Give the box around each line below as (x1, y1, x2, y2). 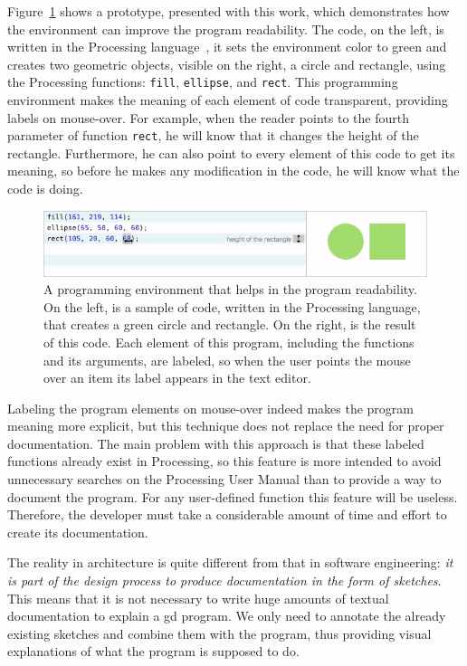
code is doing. (7, 179, 83, 198)
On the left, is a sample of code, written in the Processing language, (43, 297, 421, 316)
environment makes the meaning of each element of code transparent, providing (7, 90, 448, 109)
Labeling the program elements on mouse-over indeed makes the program (7, 398, 414, 417)
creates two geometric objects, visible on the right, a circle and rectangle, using (7, 54, 446, 73)
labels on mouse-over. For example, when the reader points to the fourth (7, 108, 409, 127)
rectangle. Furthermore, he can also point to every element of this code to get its (7, 143, 455, 162)
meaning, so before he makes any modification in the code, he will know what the (7, 161, 460, 180)
